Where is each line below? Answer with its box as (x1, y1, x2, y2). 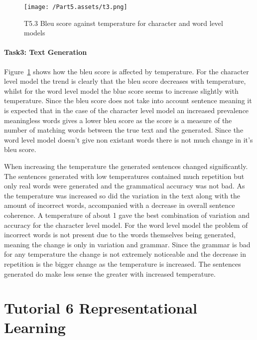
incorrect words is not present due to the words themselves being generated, (4, 229, 236, 240)
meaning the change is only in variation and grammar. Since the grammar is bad (4, 239, 251, 249)
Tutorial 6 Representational (4, 298, 198, 318)
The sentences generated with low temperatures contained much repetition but (4, 170, 245, 181)
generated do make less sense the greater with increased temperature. (4, 268, 216, 279)
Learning (4, 317, 66, 338)
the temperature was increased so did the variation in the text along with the (4, 190, 241, 200)
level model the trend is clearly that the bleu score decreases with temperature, (4, 76, 246, 86)
